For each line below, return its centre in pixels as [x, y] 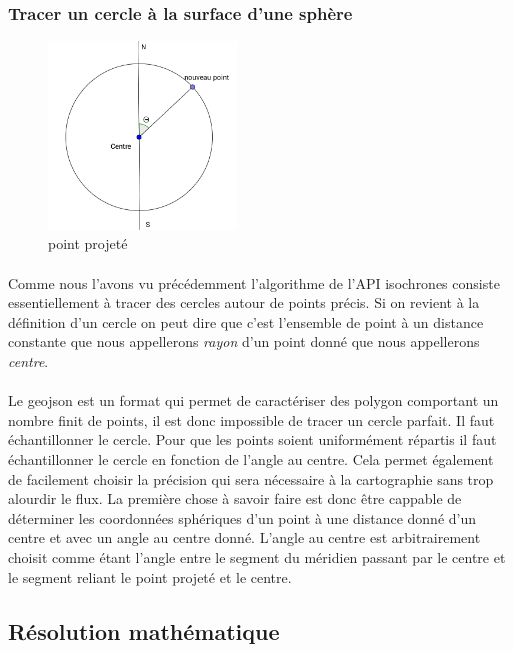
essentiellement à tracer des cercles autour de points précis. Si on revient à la [244, 302]
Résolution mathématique [144, 630]
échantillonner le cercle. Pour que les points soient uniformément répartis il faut [252, 439]
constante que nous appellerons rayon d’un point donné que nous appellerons [244, 341]
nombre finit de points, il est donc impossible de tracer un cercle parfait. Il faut [251, 419]
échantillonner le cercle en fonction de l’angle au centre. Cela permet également [251, 459]
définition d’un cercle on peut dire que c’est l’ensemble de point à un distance [246, 321]
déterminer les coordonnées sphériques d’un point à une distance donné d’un [242, 517]
